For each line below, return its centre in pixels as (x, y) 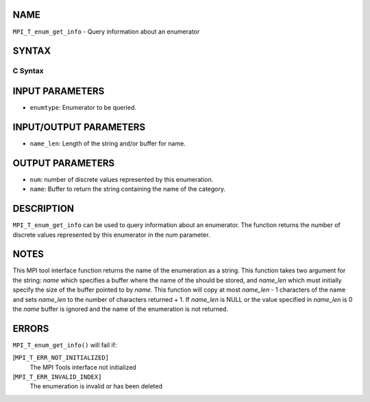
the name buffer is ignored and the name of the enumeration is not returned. (121, 309)
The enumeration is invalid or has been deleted (96, 386)
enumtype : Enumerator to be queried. (83, 107)
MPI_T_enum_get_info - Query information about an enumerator (106, 32)
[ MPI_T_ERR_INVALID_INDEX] (57, 377)
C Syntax (28, 71)
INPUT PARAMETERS (59, 91)
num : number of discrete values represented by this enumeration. (122, 179)
